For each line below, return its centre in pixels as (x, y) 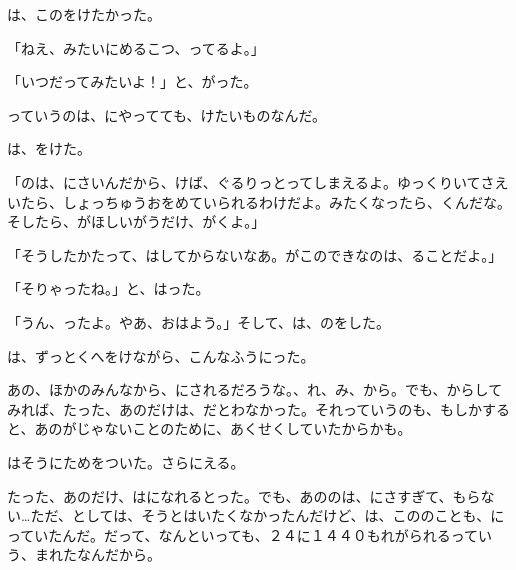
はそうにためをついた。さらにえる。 (126, 461)
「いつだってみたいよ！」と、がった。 (132, 81)
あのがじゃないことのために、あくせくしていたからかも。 (223, 428)
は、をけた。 (49, 148)
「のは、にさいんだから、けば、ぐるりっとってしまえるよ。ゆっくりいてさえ (258, 181)
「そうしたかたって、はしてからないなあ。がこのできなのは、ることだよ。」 (255, 254)
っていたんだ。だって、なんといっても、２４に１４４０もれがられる (229, 534)
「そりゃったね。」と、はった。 (108, 288)
